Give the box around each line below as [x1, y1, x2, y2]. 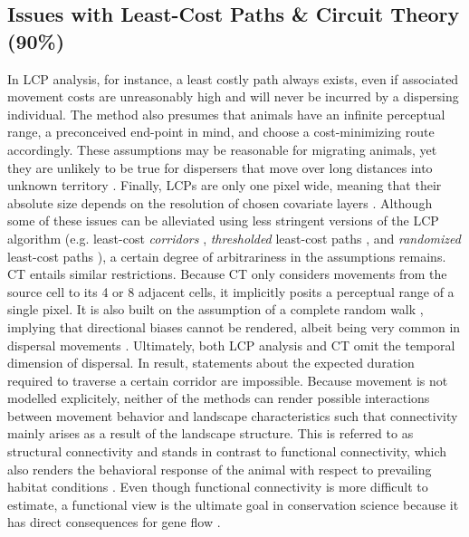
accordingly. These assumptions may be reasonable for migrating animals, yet [7, 139, 437, 158]
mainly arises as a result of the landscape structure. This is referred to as [7, 424, 414, 443]
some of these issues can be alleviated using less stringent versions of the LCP [7, 211, 439, 230]
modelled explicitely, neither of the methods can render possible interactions [7, 388, 430, 408]
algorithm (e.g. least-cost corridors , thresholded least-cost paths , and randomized [7, 228, 461, 247]
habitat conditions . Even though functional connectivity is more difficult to [7, 477, 428, 496]
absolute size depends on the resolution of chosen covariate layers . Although [7, 193, 433, 212]
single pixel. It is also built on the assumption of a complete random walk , [7, 300, 424, 319]
